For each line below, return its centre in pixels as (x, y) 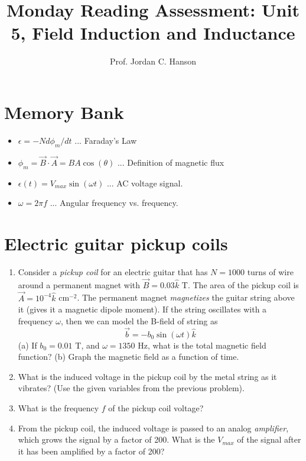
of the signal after (269, 439)
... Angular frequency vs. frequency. (114, 203)
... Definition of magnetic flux (171, 162)
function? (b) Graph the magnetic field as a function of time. (128, 357)
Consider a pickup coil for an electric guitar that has (113, 271)
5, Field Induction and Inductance (153, 33)
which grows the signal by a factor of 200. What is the (116, 439)
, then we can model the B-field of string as (139, 320)
